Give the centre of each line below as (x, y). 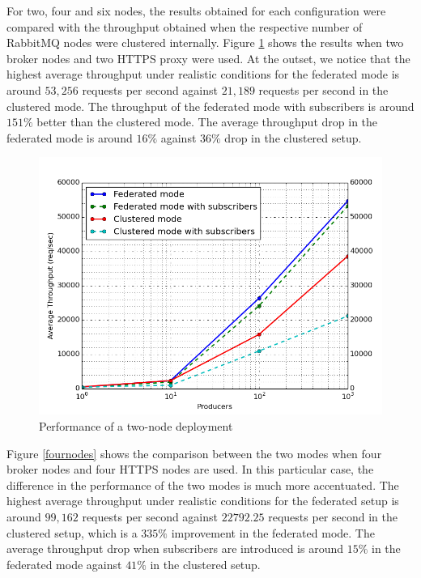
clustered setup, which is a (72, 532)
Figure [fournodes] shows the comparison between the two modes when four (194, 453)
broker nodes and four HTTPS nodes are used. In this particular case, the (190, 469)
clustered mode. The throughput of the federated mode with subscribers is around (210, 106)
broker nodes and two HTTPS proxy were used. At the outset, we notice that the (208, 58)
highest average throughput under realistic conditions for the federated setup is (203, 501)
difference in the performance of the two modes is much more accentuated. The (203, 484)
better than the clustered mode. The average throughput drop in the (207, 122)
